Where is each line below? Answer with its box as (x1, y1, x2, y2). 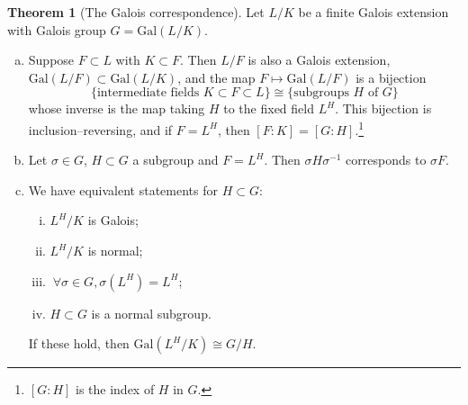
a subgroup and (132, 150, 219, 169)
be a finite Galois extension (298, 3, 449, 21)
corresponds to (346, 150, 427, 169)
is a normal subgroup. (91, 303, 211, 322)
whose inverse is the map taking (28, 99, 205, 118)
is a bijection (355, 67, 427, 86)
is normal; (87, 241, 143, 259)
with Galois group (7, 20, 106, 39)
